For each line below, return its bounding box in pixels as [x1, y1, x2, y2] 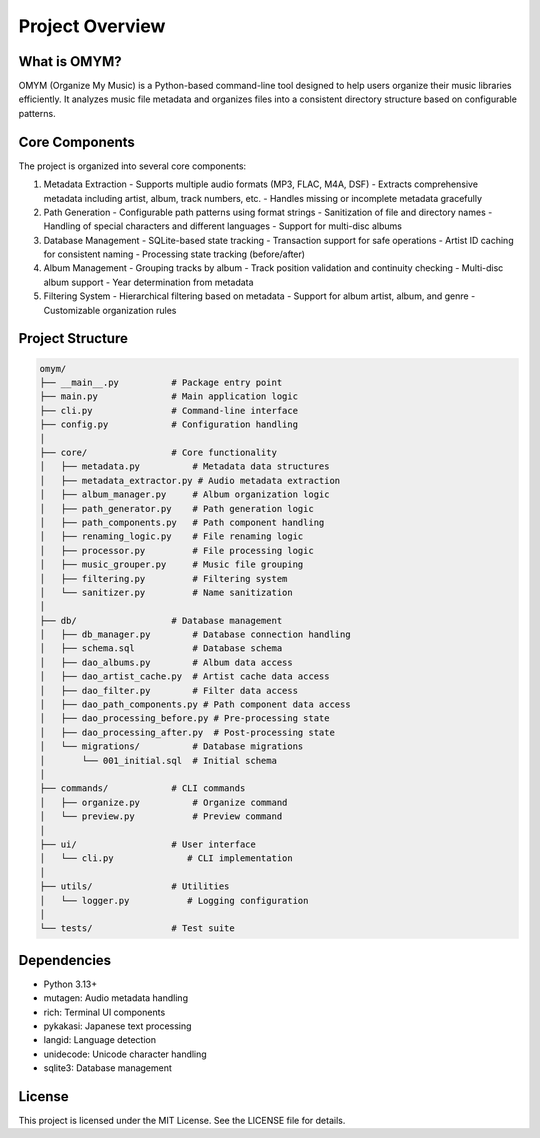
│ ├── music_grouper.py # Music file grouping [39, 559, 304, 570]
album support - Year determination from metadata [43, 276, 254, 288]
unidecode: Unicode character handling [43, 1048, 207, 1060]
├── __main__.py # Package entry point [39, 377, 283, 389]
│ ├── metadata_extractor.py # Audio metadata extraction [39, 475, 341, 486]
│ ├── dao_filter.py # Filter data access [39, 685, 299, 696]
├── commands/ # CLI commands [39, 783, 246, 794]
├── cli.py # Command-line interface [39, 405, 299, 416]
